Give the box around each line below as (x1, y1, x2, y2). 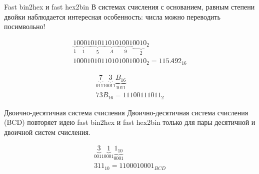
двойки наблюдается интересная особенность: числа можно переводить (4, 11, 220, 22)
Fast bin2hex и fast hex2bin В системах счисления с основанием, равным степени (4, 2, 255, 12)
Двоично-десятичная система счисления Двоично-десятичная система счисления (4, 107, 248, 117)
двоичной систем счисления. (4, 126, 90, 137)
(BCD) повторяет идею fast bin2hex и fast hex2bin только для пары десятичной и (4, 117, 255, 127)
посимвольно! (4, 21, 45, 32)
